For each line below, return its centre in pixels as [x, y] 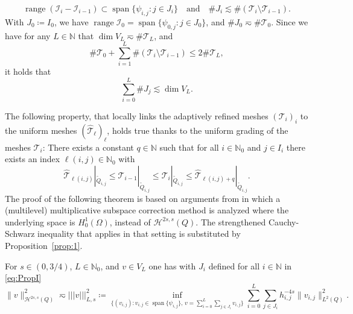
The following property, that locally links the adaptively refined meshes [137, 116]
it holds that [28, 71]
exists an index [33, 159]
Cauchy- [284, 221]
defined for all [234, 265]
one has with [172, 265]
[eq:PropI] [23, 278]
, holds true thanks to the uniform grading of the [198, 130]
